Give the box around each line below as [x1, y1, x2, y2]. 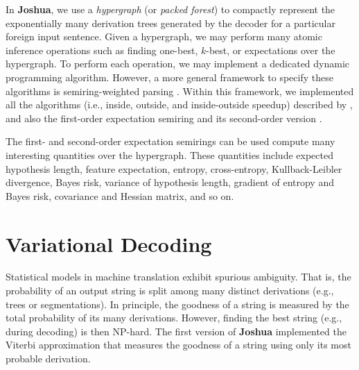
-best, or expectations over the [206, 42, 335, 57]
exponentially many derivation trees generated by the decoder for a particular [6, 15, 335, 30]
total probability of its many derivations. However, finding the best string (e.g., [6, 310, 342, 325]
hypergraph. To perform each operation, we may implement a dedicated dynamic [6, 56, 350, 71]
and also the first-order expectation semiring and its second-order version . [6, 110, 322, 125]
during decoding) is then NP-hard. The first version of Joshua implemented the [6, 323, 347, 338]
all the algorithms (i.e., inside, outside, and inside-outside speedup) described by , [6, 97, 353, 112]
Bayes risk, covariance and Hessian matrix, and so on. [6, 188, 234, 203]
